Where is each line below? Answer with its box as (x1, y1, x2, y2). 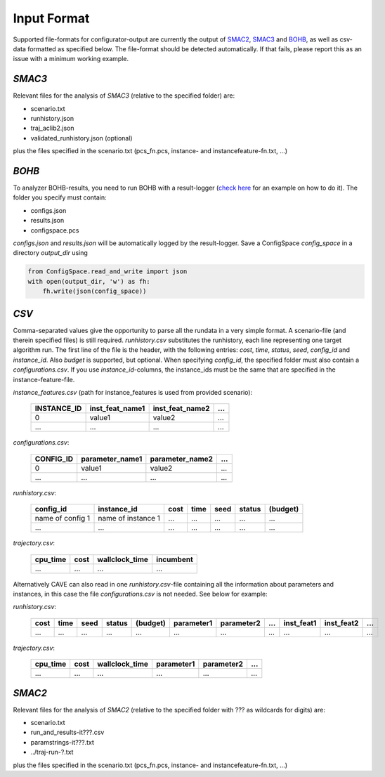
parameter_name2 (150, 454, 214, 464)
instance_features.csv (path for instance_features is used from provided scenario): (13, 388, 253, 397)
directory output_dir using (13, 249, 88, 257)
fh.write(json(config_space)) (42, 287, 147, 295)
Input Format (13, 11, 90, 26)
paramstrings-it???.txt (30, 738, 94, 746)
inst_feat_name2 (152, 404, 210, 414)
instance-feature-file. (13, 375, 75, 384)
